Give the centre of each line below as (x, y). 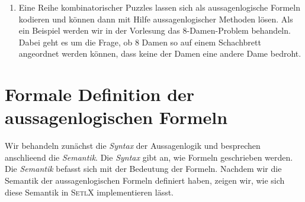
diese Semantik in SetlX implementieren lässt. (89, 192)
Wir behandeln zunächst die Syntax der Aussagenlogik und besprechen (133, 146)
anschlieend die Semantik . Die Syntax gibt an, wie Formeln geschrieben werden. (149, 157)
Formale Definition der (100, 94)
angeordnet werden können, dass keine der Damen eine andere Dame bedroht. (160, 53)
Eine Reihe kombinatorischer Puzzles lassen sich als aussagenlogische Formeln (159, 7)
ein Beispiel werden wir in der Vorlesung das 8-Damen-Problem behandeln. (155, 30)
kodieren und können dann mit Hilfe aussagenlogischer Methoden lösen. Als (156, 19)
